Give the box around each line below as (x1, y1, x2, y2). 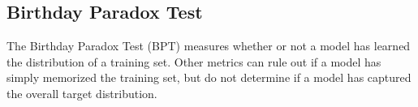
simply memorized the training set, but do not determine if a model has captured (6, 69, 412, 86)
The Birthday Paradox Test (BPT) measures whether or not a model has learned (6, 37, 411, 54)
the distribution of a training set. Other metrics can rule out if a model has (6, 53, 381, 70)
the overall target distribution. (6, 84, 157, 101)
